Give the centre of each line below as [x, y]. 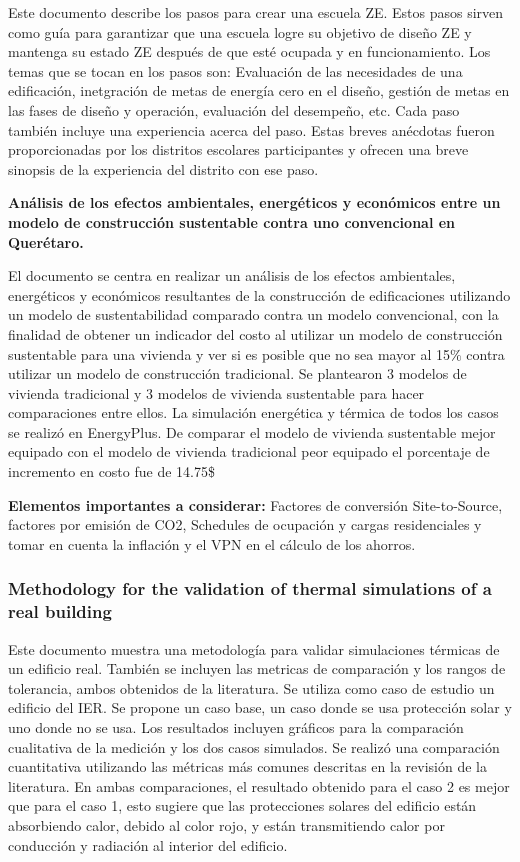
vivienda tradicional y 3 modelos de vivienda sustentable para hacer [216, 392]
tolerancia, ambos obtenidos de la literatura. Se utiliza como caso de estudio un [251, 687]
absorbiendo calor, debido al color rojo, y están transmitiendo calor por [226, 824]
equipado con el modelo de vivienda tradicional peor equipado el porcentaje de [249, 451]
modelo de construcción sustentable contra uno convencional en [232, 221]
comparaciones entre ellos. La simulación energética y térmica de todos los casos [253, 412]
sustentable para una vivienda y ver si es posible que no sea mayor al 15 [229, 353]
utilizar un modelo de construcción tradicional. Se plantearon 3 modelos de [237, 373]
